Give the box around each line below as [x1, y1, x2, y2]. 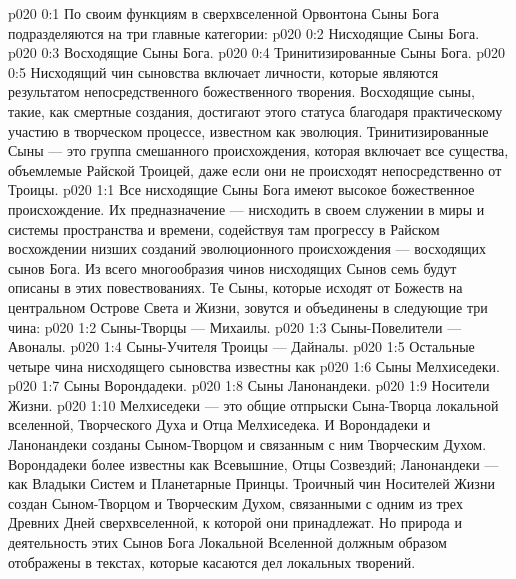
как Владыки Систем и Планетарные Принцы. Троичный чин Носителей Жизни [8, 473, 495, 494]
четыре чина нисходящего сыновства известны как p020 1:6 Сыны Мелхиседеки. [8, 355, 500, 376]
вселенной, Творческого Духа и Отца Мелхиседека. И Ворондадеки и [8, 414, 431, 435]
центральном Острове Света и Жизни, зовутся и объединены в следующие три [8, 296, 488, 317]
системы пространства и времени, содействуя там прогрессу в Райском [8, 218, 440, 239]
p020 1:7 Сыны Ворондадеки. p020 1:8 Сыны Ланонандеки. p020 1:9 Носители [8, 375, 490, 396]
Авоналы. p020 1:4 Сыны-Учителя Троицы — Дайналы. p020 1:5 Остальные [8, 336, 475, 357]
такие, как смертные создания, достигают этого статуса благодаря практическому [8, 100, 503, 121]
